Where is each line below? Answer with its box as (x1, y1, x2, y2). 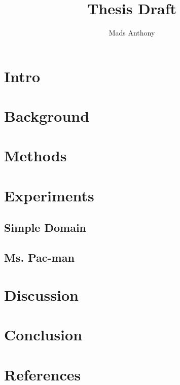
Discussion (4, 284, 79, 305)
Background (4, 106, 90, 126)
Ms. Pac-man (4, 250, 75, 265)
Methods (4, 145, 67, 166)
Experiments (4, 185, 94, 205)
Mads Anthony (109, 27, 155, 38)
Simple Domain (4, 220, 87, 235)
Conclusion (4, 324, 83, 345)
